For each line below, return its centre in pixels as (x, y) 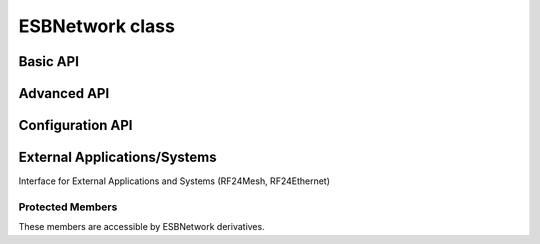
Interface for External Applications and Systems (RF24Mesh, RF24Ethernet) (174, 181)
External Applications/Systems (117, 157)
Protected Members (68, 207)
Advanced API (64, 93)
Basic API (49, 61)
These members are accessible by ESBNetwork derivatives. (141, 227)
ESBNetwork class (96, 26)
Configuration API (75, 125)
